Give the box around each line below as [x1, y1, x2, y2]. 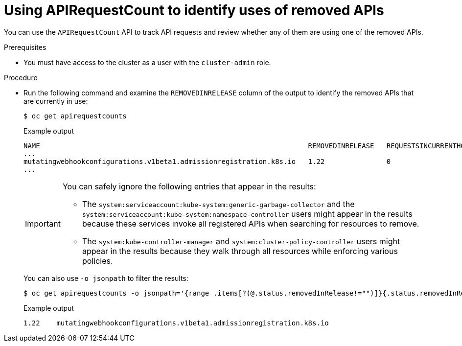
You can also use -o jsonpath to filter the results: [23, 274, 188, 282]
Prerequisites [4, 43, 46, 51]
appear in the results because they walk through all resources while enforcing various [82, 246, 398, 256]
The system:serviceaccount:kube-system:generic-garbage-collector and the [82, 199, 355, 209]
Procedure [4, 73, 38, 82]
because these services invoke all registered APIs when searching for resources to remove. [82, 218, 419, 229]
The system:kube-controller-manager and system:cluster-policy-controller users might [82, 236, 400, 246]
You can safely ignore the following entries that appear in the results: [62, 181, 316, 191]
